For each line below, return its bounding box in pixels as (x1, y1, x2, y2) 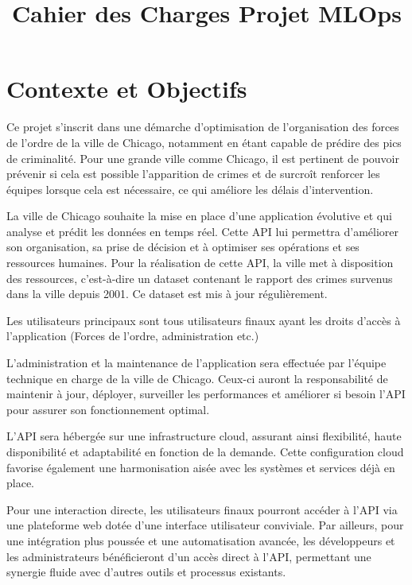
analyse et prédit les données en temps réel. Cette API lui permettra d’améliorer (6, 223, 399, 239)
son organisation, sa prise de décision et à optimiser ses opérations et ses (6, 238, 360, 255)
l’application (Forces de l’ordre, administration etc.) (6, 327, 259, 344)
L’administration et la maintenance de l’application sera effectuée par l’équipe (6, 354, 387, 371)
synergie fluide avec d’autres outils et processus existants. (6, 564, 286, 580)
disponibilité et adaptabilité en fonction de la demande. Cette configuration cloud (6, 444, 404, 459)
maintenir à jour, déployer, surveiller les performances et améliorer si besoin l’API (6, 385, 406, 402)
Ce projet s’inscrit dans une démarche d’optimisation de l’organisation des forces (6, 118, 399, 135)
